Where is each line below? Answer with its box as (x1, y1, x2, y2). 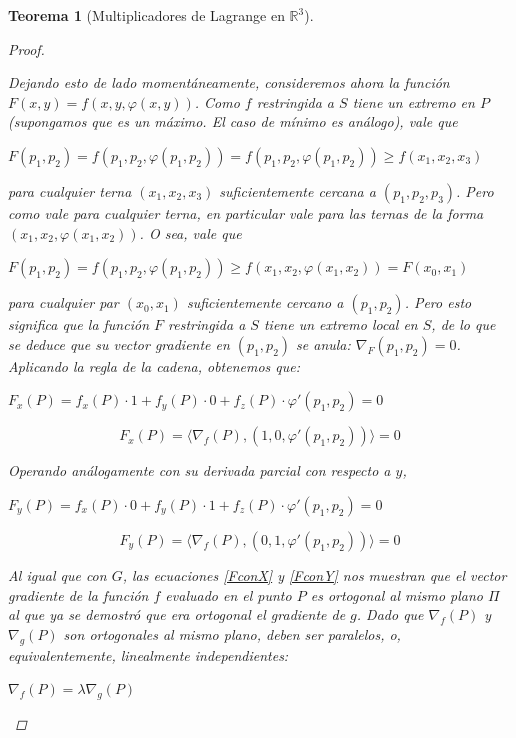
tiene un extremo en (352, 91, 475, 112)
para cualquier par (8, 292, 119, 313)
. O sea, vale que (139, 222, 242, 243)
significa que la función (8, 314, 149, 335)
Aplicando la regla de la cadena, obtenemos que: (8, 355, 301, 376)
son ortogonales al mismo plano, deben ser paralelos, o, (63, 623, 401, 644)
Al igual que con (8, 564, 107, 585)
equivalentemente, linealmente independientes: (8, 644, 289, 665)
